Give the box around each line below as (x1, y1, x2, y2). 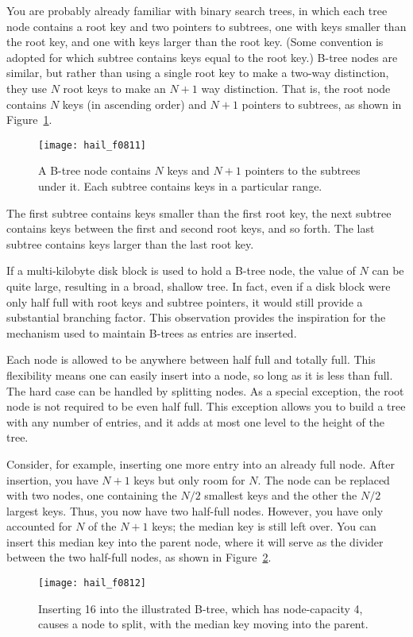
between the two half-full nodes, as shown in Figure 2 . (6, 549, 272, 566)
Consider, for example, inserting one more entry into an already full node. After (6, 455, 395, 472)
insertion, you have (6, 471, 98, 488)
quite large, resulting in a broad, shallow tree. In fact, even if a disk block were (6, 277, 391, 294)
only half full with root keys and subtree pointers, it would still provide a (6, 293, 363, 310)
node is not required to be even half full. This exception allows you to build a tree (6, 398, 406, 415)
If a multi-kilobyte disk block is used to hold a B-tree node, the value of (6, 262, 356, 279)
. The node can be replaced (257, 471, 390, 488)
